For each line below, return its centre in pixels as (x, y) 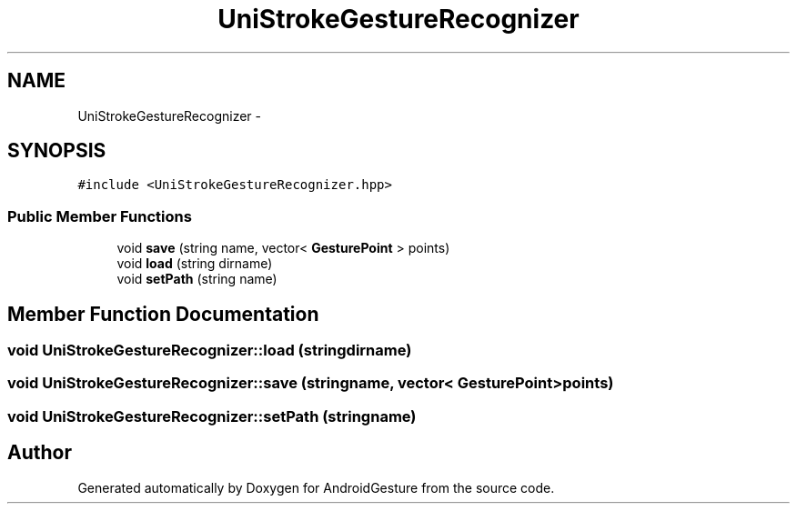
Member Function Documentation (163, 314)
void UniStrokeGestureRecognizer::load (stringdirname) (210, 351)
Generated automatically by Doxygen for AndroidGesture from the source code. (316, 487)
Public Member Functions (100, 216)
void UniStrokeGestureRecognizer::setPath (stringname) (212, 416)
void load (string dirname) (195, 264)
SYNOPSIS (57, 151)
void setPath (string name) (197, 279)
